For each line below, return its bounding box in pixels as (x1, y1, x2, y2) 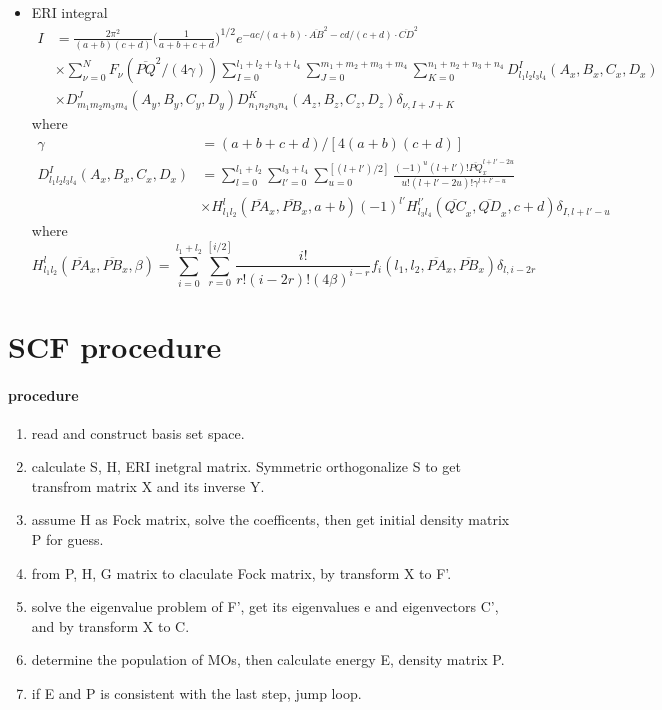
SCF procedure (8, 325, 222, 366)
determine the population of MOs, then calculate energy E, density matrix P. (31, 649, 505, 670)
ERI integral (31, 2, 108, 22)
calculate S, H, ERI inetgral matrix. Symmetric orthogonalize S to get (31, 456, 461, 477)
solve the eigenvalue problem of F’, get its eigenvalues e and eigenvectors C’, (31, 596, 499, 617)
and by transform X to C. (31, 615, 190, 636)
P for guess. (31, 529, 104, 550)
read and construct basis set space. (31, 422, 245, 443)
